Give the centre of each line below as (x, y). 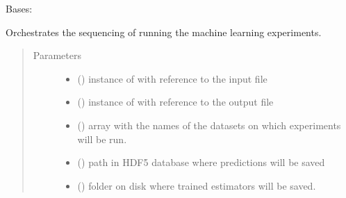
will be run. (102, 139)
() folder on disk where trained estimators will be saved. (197, 185)
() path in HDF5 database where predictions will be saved (201, 162)
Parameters (57, 55)
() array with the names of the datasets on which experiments (209, 125)
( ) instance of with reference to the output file (175, 102)
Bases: (19, 8)
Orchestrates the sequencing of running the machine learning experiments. (164, 32)
